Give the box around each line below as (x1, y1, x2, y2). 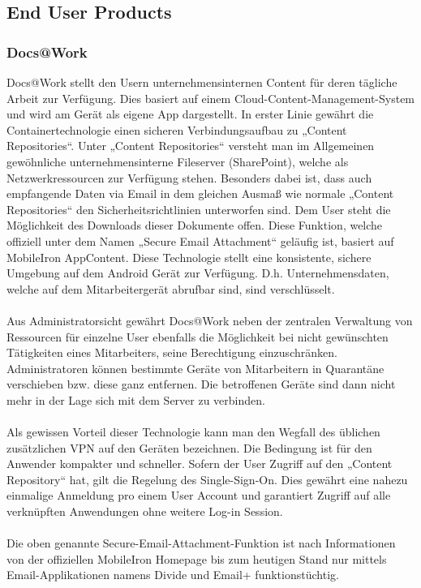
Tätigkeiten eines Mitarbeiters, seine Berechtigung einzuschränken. (6, 344, 337, 361)
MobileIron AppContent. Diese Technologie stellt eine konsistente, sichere (6, 248, 372, 265)
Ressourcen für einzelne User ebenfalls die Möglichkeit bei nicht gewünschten (6, 328, 389, 345)
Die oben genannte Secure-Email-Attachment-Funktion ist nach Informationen (6, 534, 396, 552)
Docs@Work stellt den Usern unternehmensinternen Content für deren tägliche (6, 74, 397, 90)
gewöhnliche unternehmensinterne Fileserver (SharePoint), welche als (6, 152, 349, 170)
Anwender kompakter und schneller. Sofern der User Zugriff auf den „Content (6, 455, 393, 472)
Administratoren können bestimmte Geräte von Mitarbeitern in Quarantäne (6, 359, 384, 376)
